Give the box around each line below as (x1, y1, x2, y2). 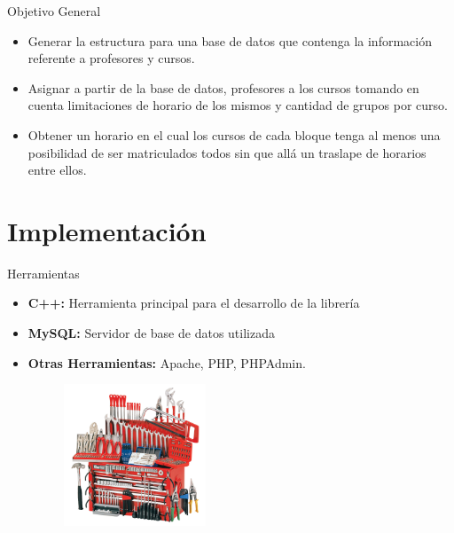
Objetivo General (7, 2, 101, 20)
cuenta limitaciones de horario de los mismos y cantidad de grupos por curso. (27, 96, 448, 114)
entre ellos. (27, 161, 87, 179)
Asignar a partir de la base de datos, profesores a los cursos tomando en (27, 78, 419, 97)
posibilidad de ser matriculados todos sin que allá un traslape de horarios (27, 143, 427, 161)
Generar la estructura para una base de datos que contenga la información (27, 31, 432, 50)
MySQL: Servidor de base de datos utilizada (27, 324, 275, 342)
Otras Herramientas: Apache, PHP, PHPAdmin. (27, 353, 306, 372)
